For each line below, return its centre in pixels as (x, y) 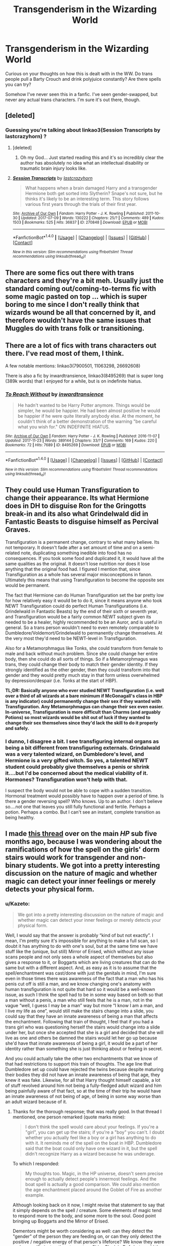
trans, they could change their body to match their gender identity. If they (82, 664)
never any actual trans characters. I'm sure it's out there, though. (73, 100)
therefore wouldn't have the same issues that (78, 320)
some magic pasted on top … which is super (76, 297)
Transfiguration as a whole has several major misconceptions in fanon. (79, 574)
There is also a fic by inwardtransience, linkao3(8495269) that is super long (84, 376)
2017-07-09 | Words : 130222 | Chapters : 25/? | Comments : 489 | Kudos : (101, 218)
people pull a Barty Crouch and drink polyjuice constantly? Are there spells (83, 79)
